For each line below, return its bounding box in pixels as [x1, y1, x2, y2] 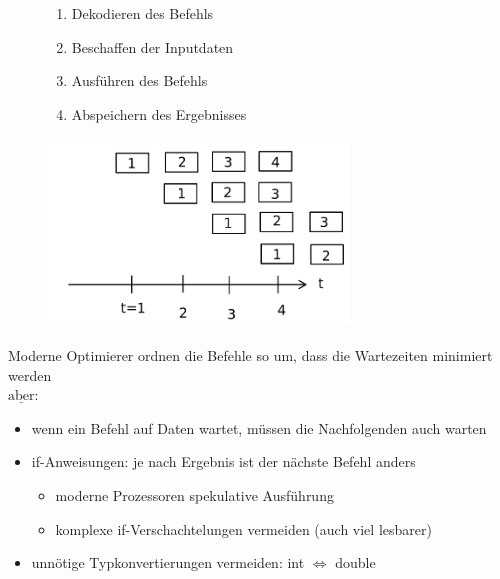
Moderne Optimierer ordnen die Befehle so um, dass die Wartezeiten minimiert [8, 344, 493, 365]
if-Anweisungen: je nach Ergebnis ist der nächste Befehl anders [31, 451, 416, 472]
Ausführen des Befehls [71, 70, 208, 91]
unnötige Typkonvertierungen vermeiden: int [31, 552, 305, 573]
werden [8, 364, 52, 385]
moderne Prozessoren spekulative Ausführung [55, 484, 334, 505]
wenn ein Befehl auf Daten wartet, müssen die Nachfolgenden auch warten [31, 417, 487, 438]
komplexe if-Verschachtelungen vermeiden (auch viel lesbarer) [55, 518, 432, 539]
